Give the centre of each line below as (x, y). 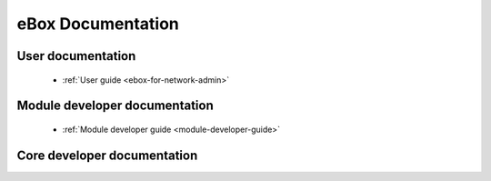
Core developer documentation (107, 155)
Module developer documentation (115, 106)
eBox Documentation (98, 24)
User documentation (76, 56)
